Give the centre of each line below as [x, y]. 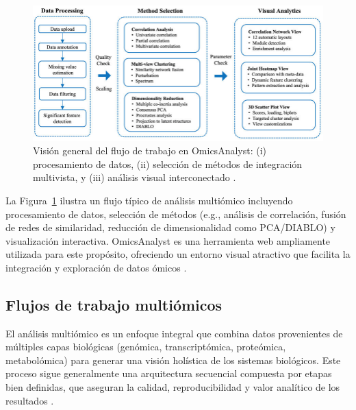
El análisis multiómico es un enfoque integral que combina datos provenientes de [174, 333]
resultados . [30, 400]
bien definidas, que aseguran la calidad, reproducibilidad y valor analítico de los [173, 387]
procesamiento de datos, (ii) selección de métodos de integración [168, 164]
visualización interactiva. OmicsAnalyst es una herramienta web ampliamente [168, 240]
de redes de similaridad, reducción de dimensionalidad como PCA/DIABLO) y [170, 227]
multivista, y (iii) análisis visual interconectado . [135, 177]
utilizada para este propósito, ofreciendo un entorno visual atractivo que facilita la [178, 254]
